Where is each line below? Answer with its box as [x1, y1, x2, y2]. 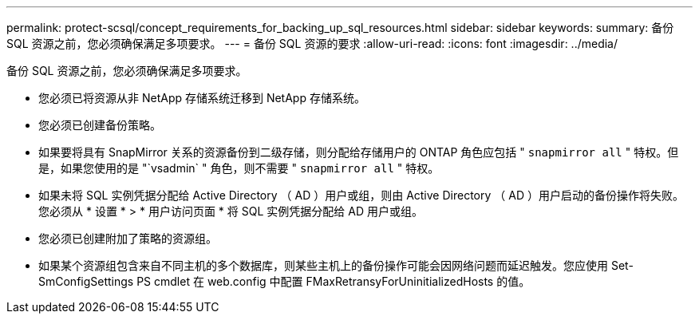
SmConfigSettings [38, 275, 134, 288]
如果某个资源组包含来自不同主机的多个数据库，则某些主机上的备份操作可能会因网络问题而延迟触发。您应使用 [38, 259, 608, 272]
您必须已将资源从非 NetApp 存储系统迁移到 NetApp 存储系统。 [38, 91, 365, 105]
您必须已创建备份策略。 [38, 118, 161, 132]
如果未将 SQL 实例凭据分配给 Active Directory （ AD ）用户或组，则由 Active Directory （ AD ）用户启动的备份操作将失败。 [38, 188, 684, 202]
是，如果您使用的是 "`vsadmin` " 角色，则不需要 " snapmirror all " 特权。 [38, 161, 440, 175]
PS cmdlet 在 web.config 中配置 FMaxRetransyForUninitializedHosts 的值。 [136, 275, 531, 288]
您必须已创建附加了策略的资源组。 [38, 231, 217, 245]
